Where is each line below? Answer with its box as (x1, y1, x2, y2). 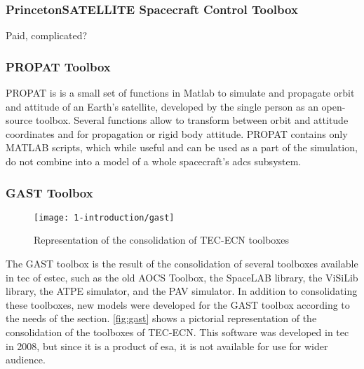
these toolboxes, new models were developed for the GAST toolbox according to (6, 297, 350, 312)
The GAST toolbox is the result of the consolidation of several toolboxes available (6, 256, 358, 271)
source (6, 113, 33, 127)
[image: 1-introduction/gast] (34, 212, 175, 223)
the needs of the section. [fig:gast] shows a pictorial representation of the (6, 311, 317, 326)
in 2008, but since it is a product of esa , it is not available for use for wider (6, 338, 328, 353)
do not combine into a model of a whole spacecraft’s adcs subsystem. (6, 154, 302, 168)
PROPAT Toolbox (6, 57, 111, 75)
